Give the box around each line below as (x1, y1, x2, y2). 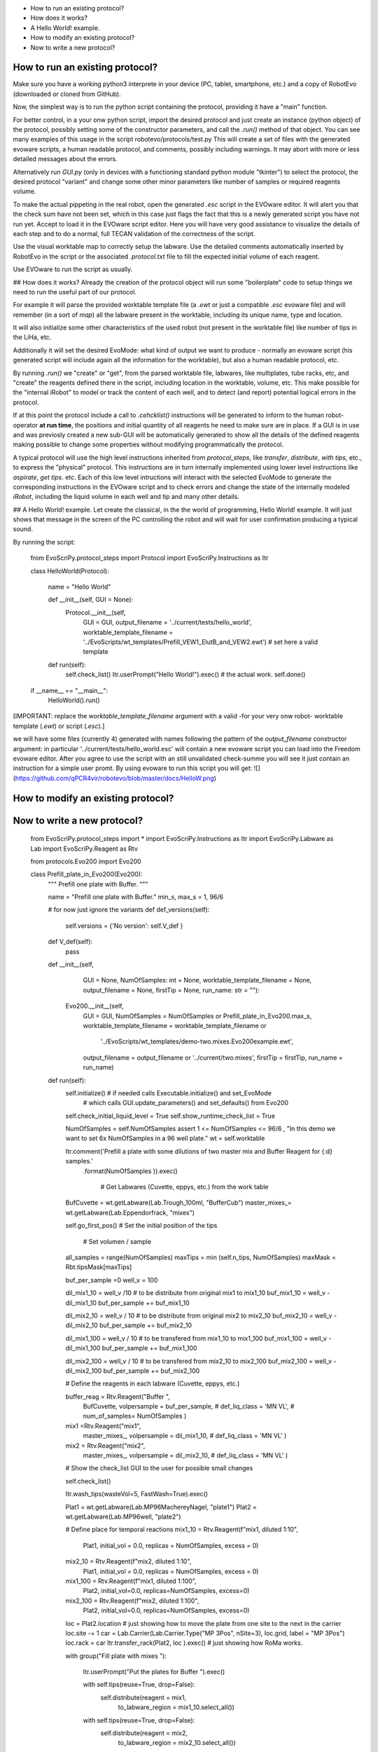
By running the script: (13, 538, 76, 546)
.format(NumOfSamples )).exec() (83, 1167, 178, 1175)
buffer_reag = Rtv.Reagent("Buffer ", (65, 1392, 171, 1401)
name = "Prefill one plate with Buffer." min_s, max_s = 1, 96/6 (48, 893, 224, 901)
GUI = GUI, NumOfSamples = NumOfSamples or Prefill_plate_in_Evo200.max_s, (83, 1011, 312, 1020)
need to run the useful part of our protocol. (13, 287, 136, 296)
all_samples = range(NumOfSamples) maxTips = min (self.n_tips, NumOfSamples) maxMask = (65, 1253, 336, 1261)
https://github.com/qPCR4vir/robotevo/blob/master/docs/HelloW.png (15, 774, 214, 782)
